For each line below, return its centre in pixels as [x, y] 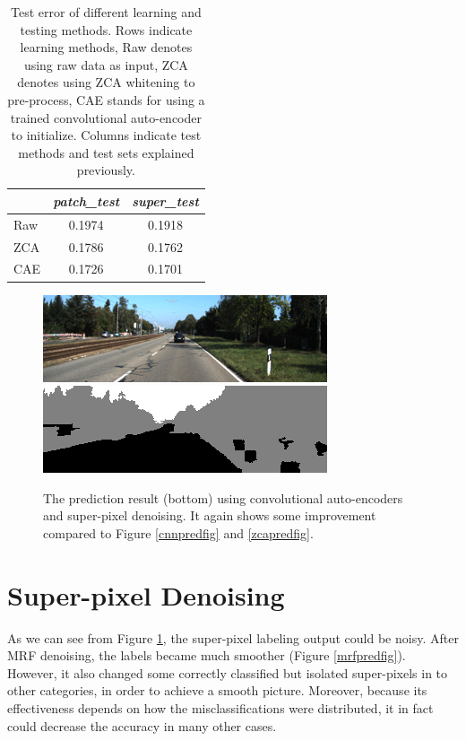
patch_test [86, 201]
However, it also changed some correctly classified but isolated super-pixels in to [228, 672]
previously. [106, 170]
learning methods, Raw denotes [106, 47]
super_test [165, 201]
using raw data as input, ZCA [106, 64]
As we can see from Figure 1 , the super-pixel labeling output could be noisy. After [233, 637]
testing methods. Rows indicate [106, 29]
